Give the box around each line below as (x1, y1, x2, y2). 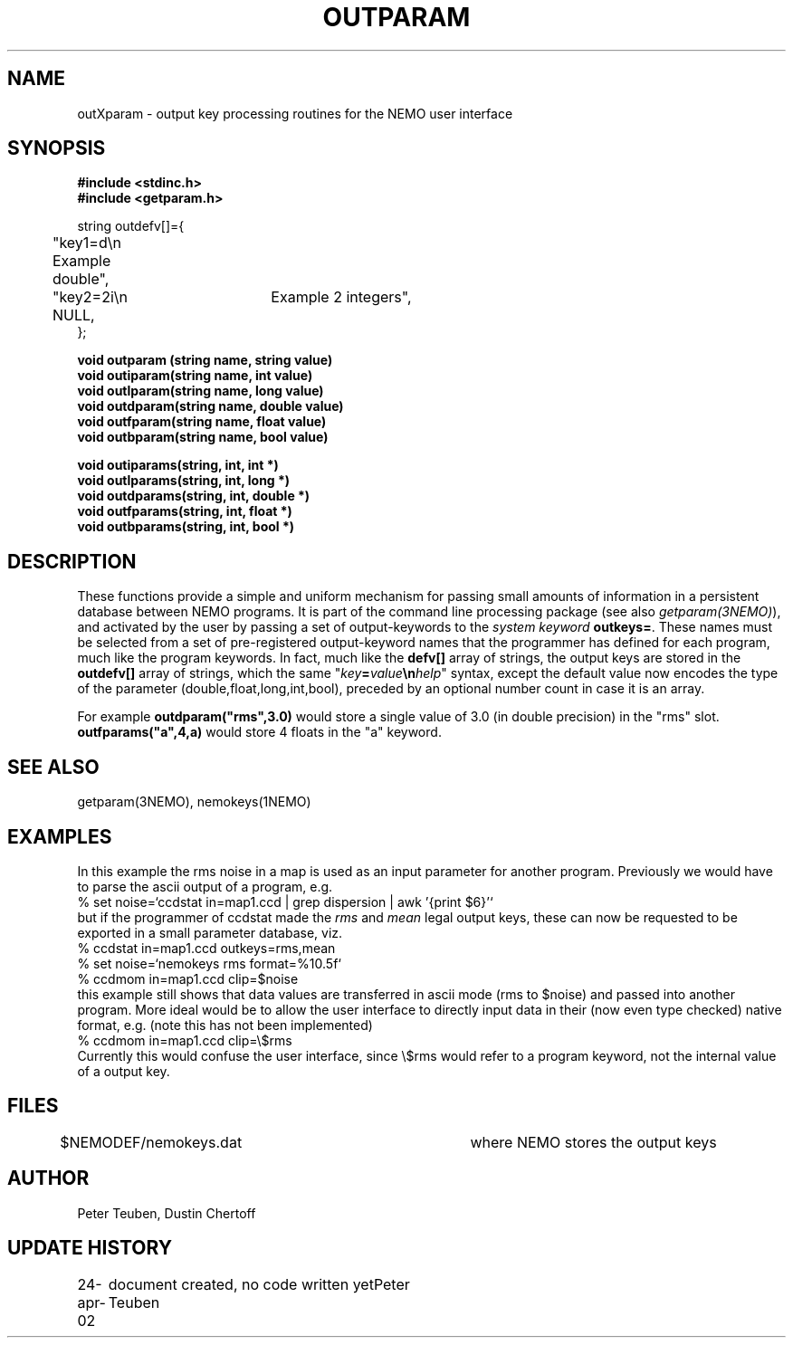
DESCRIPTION (7, 549, 137, 573)
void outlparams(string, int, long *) (77, 472, 291, 489)
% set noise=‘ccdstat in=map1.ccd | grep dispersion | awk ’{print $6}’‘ (77, 893, 493, 910)
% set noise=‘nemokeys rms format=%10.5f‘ (77, 955, 342, 971)
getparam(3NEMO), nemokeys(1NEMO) (77, 794, 311, 810)
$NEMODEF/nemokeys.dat (60, 1132, 243, 1151)
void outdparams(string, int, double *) (77, 488, 311, 504)
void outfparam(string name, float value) (77, 414, 327, 430)
